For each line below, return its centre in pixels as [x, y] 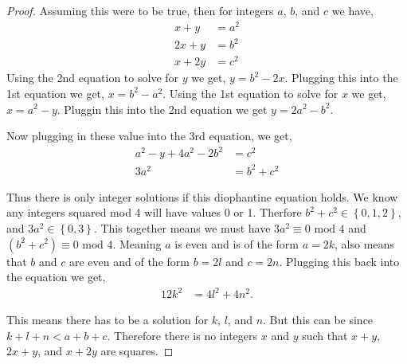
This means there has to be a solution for [108, 320]
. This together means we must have [182, 227]
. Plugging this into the [341, 78]
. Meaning [137, 243]
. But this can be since [318, 320]
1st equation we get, [55, 93]
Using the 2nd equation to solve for [93, 78]
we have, [352, 10]
